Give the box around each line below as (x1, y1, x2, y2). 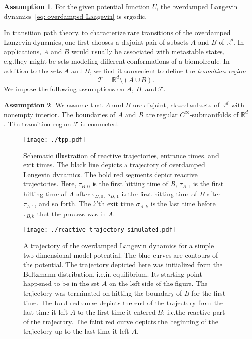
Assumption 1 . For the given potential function (4, 1, 150, 11)
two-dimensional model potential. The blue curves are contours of (23, 250, 218, 260)
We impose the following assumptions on (4, 83, 125, 93)
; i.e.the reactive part (163, 307, 225, 317)
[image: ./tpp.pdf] (23, 136, 86, 143)
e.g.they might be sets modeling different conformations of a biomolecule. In (4, 55, 230, 66)
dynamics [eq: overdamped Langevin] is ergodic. (4, 11, 147, 21)
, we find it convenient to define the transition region (89, 65, 246, 75)
